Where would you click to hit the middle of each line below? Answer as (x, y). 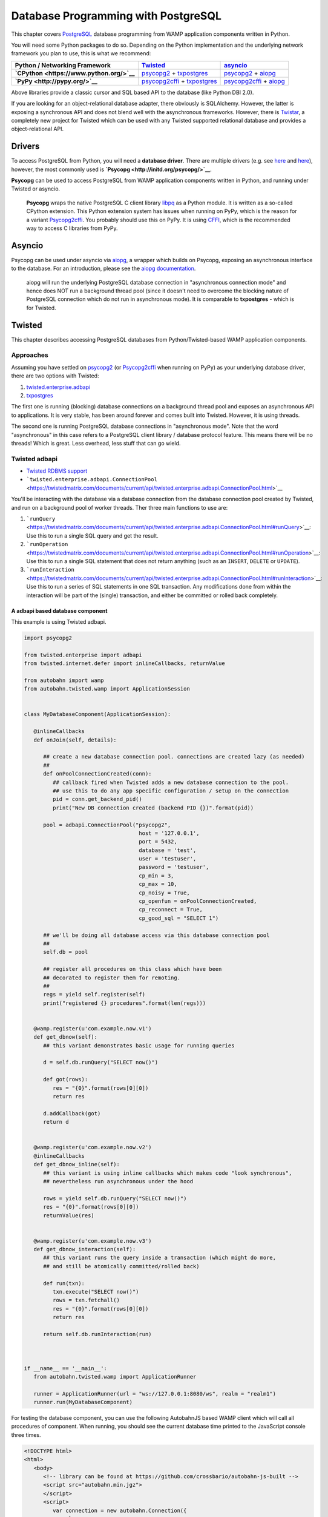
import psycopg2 (48, 638)
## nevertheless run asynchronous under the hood (118, 1181)
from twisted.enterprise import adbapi (83, 655)
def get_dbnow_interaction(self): (85, 1249)
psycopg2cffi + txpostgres (179, 81)
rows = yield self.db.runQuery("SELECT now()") (115, 1198)
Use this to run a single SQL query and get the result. (92, 536)
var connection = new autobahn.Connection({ (120, 1510)
